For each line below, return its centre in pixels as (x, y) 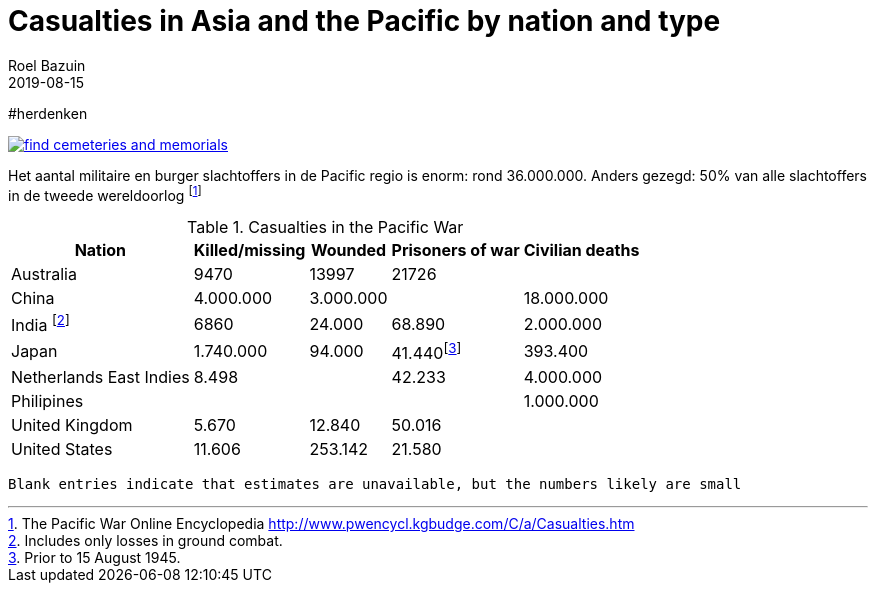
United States (62, 449)
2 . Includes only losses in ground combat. (145, 541)
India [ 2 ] (40, 324)
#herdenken (48, 113)
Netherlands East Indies (100, 377)
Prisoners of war (455, 250)
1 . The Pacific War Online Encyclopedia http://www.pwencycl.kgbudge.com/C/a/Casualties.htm (321, 524)
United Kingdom (72, 425)
